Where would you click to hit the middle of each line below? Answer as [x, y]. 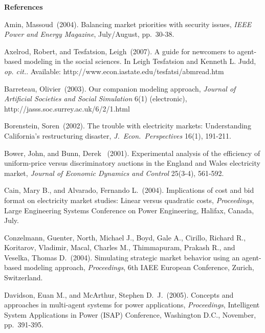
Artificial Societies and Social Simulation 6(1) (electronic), [96, 98]
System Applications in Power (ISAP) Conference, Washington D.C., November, [130, 314]
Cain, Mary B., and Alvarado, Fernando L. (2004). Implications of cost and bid [129, 190]
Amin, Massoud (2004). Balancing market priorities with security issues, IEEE [128, 24]
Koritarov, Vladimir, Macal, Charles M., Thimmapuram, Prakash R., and [120, 247]
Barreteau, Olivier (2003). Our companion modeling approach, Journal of [120, 88]
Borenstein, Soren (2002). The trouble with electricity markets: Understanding [128, 126]
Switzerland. [24, 277]
